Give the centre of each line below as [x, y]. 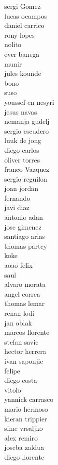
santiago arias [25, 236]
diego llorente [24, 456]
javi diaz [17, 207]
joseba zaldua [24, 447]
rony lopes [20, 35]
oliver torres [22, 159]
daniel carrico [24, 25]
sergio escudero [27, 130]
